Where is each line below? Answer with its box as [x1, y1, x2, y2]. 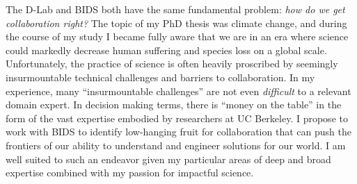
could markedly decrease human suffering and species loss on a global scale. [6, 42, 327, 57]
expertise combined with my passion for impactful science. [6, 165, 254, 180]
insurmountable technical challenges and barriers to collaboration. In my [6, 69, 315, 84]
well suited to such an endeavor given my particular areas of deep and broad [6, 151, 331, 166]
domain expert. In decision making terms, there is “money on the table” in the [6, 97, 342, 112]
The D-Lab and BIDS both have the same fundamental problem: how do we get [6, 2, 345, 16]
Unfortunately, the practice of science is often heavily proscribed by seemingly [6, 56, 338, 71]
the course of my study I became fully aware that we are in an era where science [6, 29, 349, 44]
